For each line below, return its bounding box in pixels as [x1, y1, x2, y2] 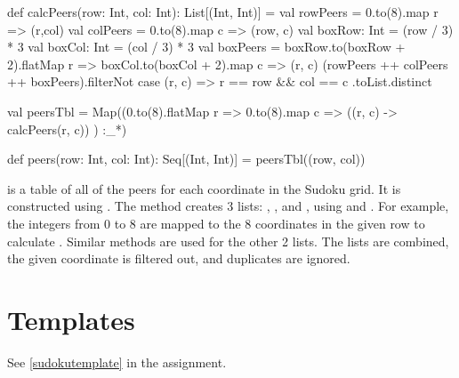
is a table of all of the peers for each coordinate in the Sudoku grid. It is [7, 179, 401, 197]
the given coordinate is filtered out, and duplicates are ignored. [7, 249, 350, 268]
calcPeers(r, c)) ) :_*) [7, 119, 127, 138]
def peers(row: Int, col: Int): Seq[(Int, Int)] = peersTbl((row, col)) [7, 149, 366, 168]
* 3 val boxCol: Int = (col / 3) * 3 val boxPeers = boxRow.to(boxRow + [7, 37, 406, 56]
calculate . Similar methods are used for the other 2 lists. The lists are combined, [7, 231, 449, 250]
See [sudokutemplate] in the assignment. [7, 352, 227, 371]
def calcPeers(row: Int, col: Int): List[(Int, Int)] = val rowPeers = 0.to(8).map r [7, 3, 439, 20]
